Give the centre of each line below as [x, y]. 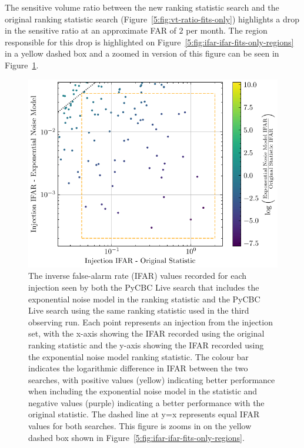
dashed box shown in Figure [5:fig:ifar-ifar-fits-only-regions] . [136, 437]
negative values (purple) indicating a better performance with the [146, 402]
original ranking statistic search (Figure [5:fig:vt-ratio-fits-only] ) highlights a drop [152, 19]
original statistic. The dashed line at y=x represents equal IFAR [144, 414]
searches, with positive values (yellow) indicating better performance [152, 379]
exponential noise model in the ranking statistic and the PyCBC [144, 299]
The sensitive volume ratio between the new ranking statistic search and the [142, 7]
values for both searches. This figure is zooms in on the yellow [140, 426]
